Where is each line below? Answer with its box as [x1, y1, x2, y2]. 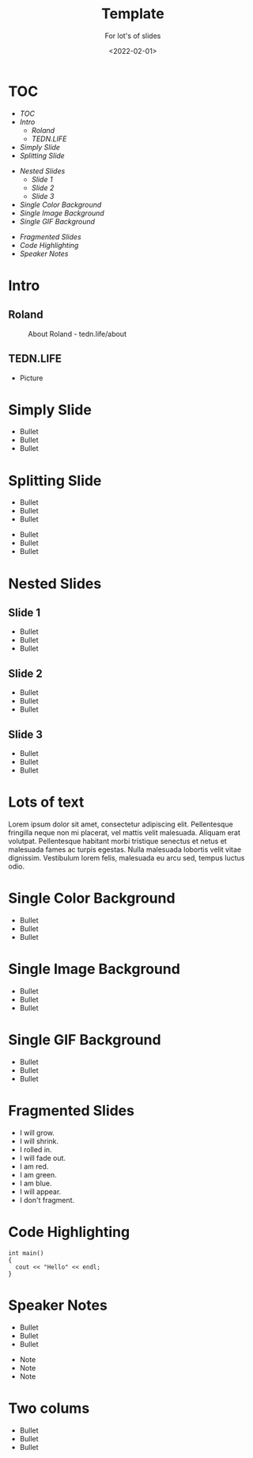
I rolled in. [19, 1144, 53, 1154]
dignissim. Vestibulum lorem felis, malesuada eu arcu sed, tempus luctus [8, 853, 245, 862]
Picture [19, 373, 43, 383]
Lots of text [8, 793, 85, 811]
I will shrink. [19, 1136, 59, 1146]
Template [101, 5, 164, 23]
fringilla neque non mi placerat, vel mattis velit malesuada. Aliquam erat [8, 827, 241, 837]
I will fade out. [19, 1153, 66, 1162]
